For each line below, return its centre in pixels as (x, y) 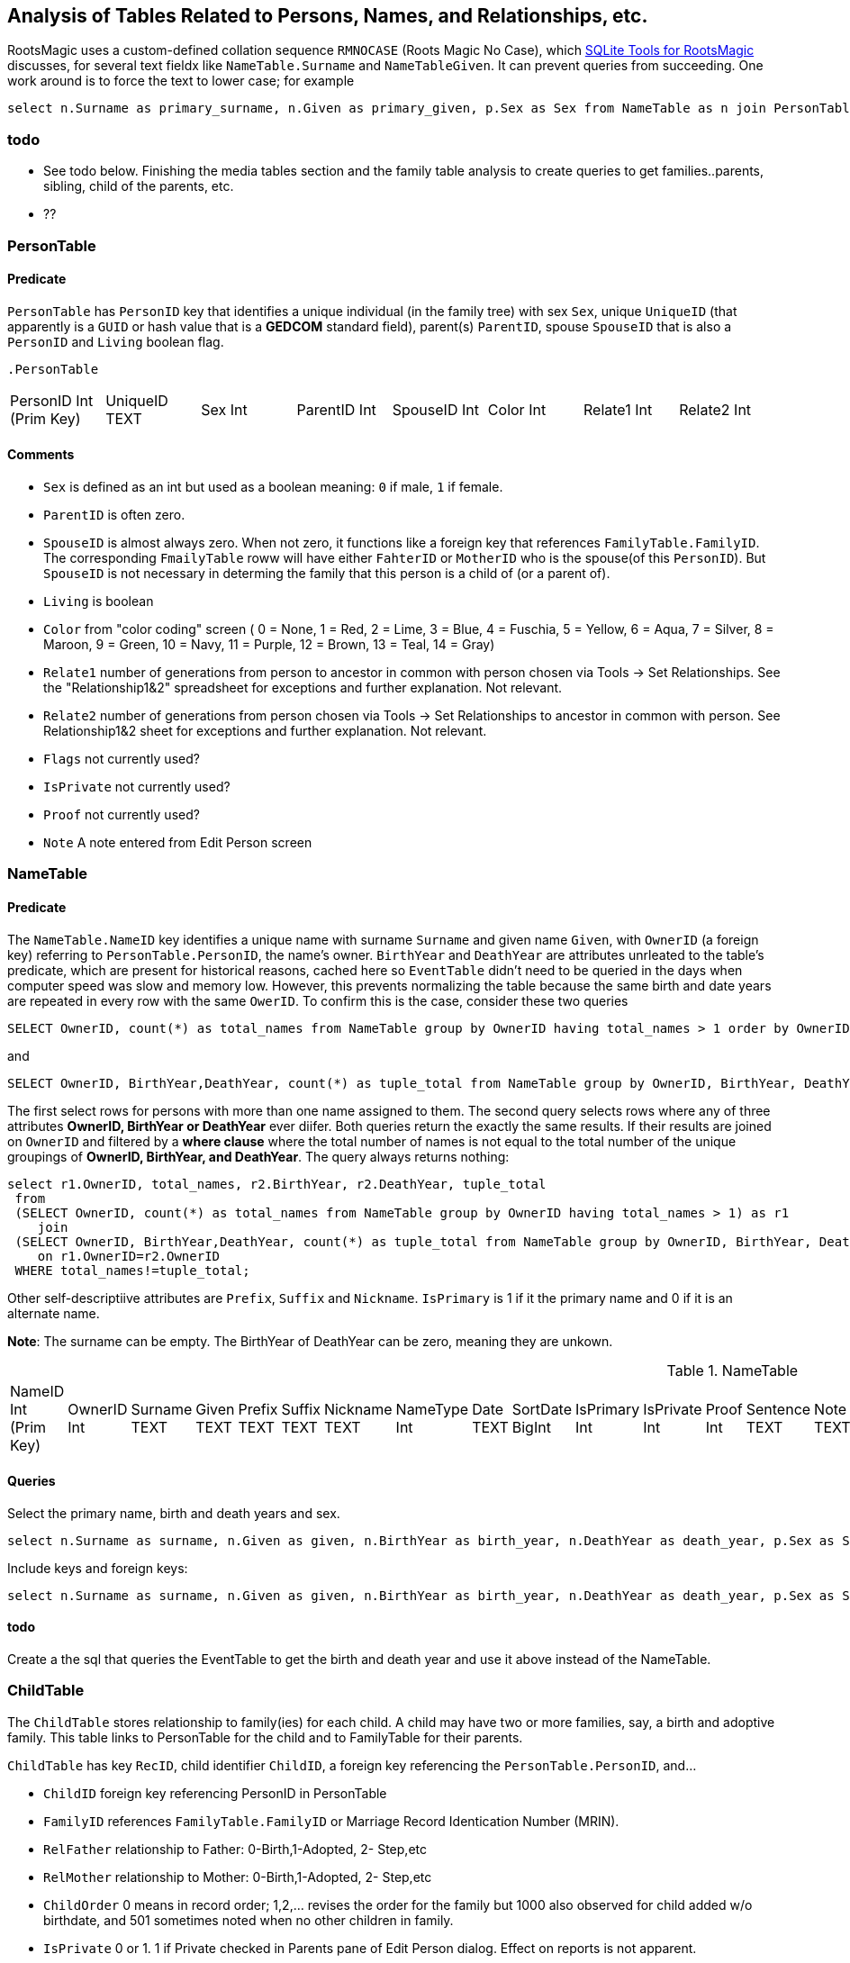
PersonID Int (52, 400)
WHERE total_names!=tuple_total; (132, 1270)
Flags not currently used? (122, 758)
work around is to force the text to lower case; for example (181, 81)
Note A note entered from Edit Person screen (178, 842)
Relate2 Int (715, 409)
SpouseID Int (435, 409)
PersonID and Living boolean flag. (116, 341)
